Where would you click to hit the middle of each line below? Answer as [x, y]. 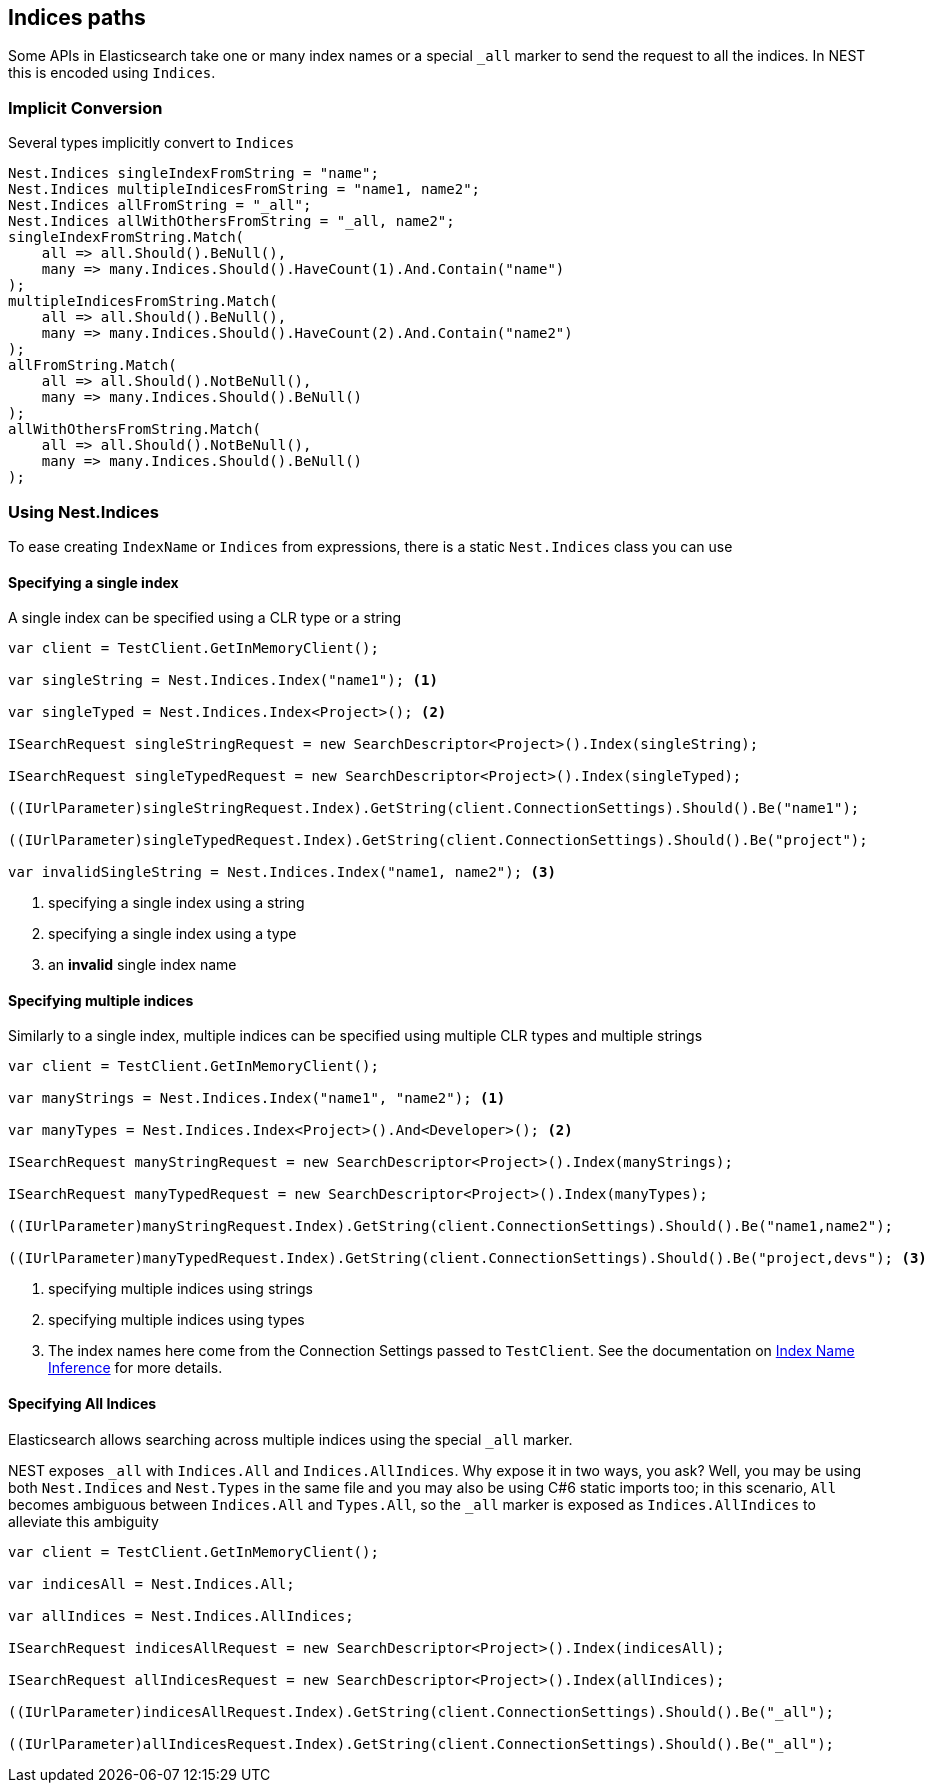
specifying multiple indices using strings [180, 1289]
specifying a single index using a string [176, 903]
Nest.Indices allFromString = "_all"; [160, 205]
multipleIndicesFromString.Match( [143, 301]
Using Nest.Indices [83, 511]
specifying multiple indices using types [176, 1320]
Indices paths [77, 17]
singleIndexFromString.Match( [126, 237]
